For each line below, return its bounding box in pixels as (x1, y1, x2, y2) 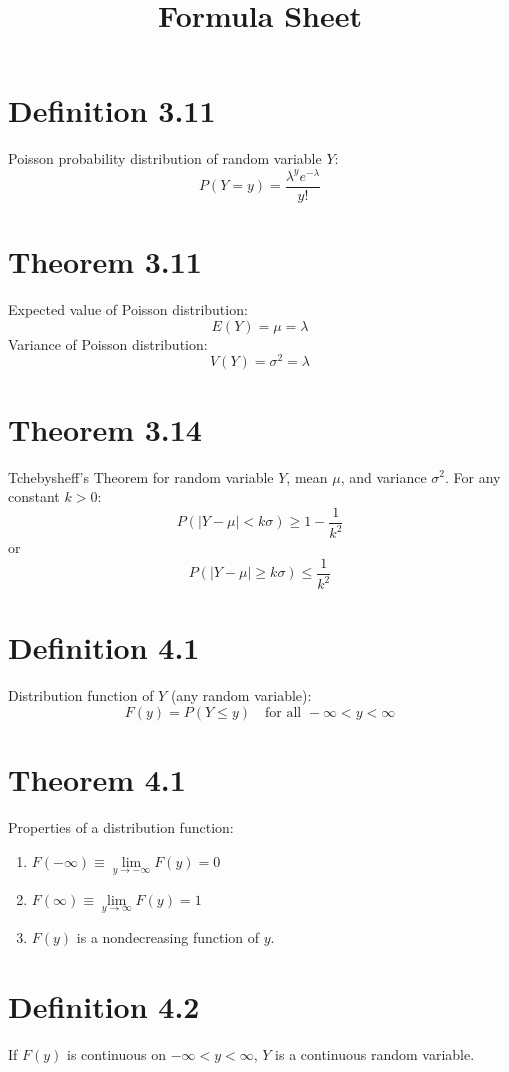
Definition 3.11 (8, 90, 216, 131)
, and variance (340, 466, 427, 487)
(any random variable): (170, 685, 312, 706)
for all (264, 705, 302, 720)
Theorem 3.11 (8, 241, 202, 282)
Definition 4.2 (8, 985, 200, 1026)
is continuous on (67, 1043, 166, 1064)
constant (8, 486, 60, 507)
